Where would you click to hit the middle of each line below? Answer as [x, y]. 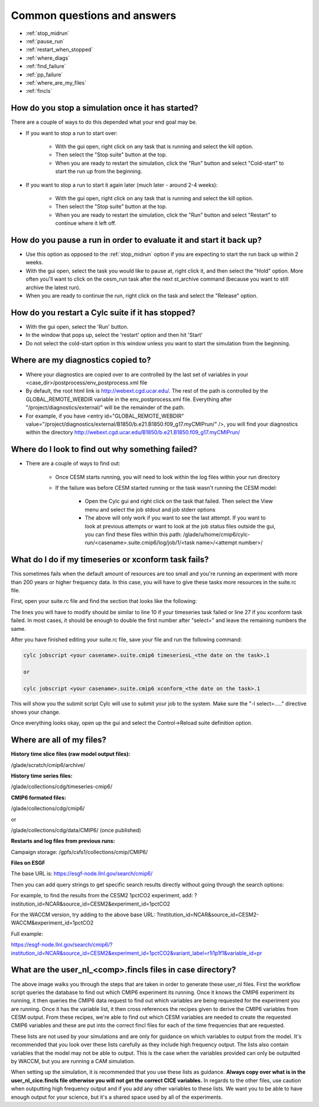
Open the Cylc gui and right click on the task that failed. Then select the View [179, 501]
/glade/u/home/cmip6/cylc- [217, 534]
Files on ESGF [28, 863]
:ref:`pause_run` [45, 41]
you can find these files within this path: [134, 534]
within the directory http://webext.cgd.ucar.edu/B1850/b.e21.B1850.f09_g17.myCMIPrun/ [133, 432]
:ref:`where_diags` [48, 58]
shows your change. [36, 712]
